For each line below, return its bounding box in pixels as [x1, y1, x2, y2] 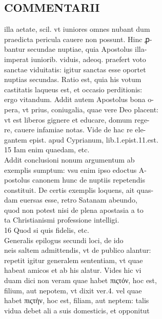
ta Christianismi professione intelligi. [4, 214, 119, 225]
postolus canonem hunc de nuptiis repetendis [4, 174, 145, 185]
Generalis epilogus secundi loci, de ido [4, 234, 124, 245]
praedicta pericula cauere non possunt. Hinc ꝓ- [4, 33, 152, 44]
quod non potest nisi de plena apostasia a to [4, 204, 144, 215]
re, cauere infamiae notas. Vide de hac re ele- [4, 124, 146, 135]
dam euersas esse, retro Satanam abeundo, [4, 194, 137, 205]
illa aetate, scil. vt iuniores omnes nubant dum [4, 24, 150, 34]
